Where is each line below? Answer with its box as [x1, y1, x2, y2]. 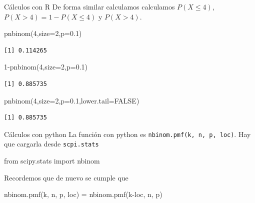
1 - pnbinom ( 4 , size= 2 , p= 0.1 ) [4, 61, 88, 72]
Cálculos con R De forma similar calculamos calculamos [4, 1, 175, 11]
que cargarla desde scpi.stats [4, 138, 99, 149]
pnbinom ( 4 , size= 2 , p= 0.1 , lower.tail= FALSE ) [4, 95, 139, 105]
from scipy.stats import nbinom [4, 155, 100, 166]
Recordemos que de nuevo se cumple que [4, 172, 128, 182]
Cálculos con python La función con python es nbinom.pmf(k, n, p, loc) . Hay [4, 128, 251, 139]
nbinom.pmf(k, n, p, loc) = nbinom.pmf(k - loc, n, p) [4, 189, 162, 199]
